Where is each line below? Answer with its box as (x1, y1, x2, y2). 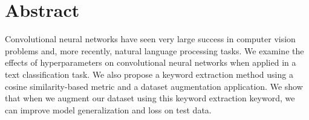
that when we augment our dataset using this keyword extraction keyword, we (5, 92, 295, 104)
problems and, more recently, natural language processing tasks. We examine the (5, 44, 304, 57)
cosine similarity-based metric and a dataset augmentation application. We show (5, 80, 303, 92)
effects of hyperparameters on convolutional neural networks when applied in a (5, 56, 296, 69)
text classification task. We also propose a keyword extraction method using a (5, 68, 293, 80)
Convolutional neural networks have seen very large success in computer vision (5, 33, 296, 45)
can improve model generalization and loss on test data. (5, 103, 212, 116)
